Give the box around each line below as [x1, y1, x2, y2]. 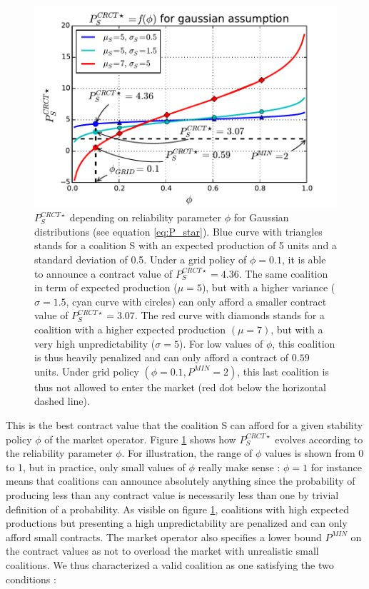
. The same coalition [238, 266, 328, 281]
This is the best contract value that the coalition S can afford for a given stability [6, 417, 363, 432]
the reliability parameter [6, 445, 113, 460]
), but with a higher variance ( [201, 280, 335, 295]
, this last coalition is [237, 363, 329, 378]
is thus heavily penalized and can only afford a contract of [34, 350, 289, 365]
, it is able [281, 252, 326, 267]
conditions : [6, 571, 56, 586]
